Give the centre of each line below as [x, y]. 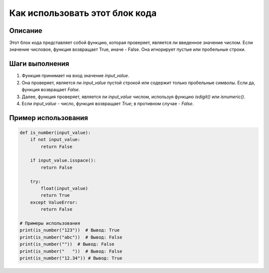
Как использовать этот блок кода [83, 13]
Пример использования [49, 118]
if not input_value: [55, 140]
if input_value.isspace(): [63, 160]
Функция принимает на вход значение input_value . [75, 76]
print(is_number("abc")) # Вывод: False [71, 237]
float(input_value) [64, 189]
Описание [26, 31]
